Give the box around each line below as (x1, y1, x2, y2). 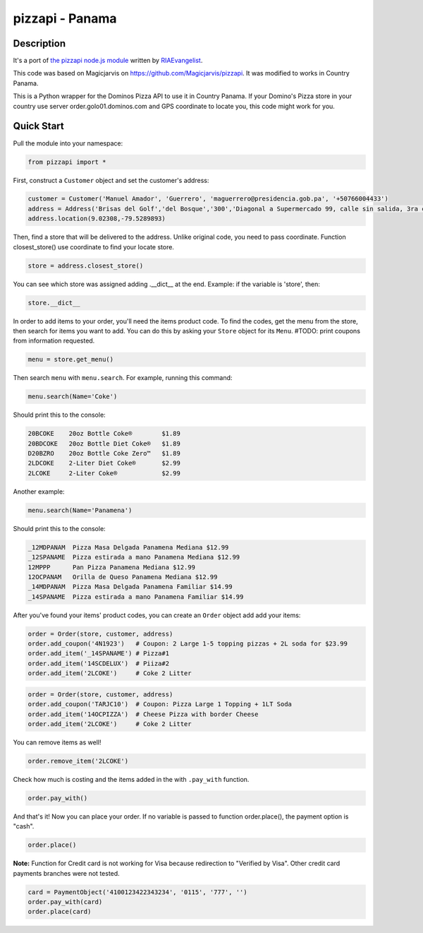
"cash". (13, 822, 35, 831)
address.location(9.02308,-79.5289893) (27, 215, 166, 222)
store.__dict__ (27, 299, 80, 307)
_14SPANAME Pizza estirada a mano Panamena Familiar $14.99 (27, 593, 244, 600)
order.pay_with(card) (27, 898, 103, 906)
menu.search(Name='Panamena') (27, 506, 133, 514)
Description (13, 37, 66, 49)
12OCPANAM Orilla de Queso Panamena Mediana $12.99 (27, 573, 218, 581)
